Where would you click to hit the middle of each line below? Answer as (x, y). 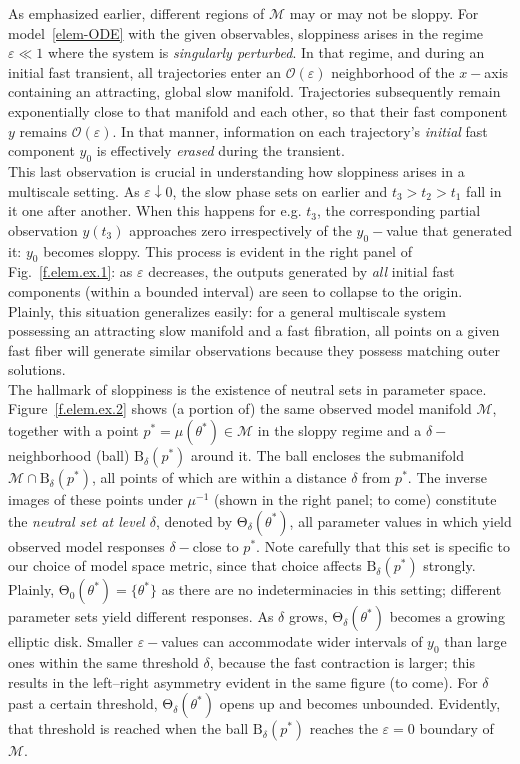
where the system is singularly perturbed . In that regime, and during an (266, 52)
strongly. (449, 565)
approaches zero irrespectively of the (240, 229)
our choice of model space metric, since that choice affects (185, 565)
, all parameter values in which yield (400, 520)
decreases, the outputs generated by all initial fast (301, 271)
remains (43, 130)
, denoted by (194, 520)
